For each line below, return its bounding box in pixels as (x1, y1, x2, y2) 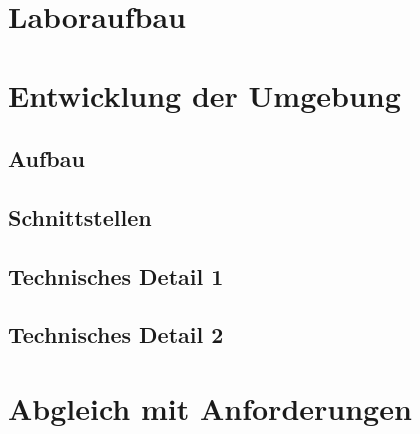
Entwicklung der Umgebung (8, 74, 401, 115)
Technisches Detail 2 (8, 319, 224, 350)
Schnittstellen (8, 201, 152, 232)
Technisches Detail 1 (8, 260, 224, 291)
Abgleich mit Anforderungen (8, 388, 412, 429)
